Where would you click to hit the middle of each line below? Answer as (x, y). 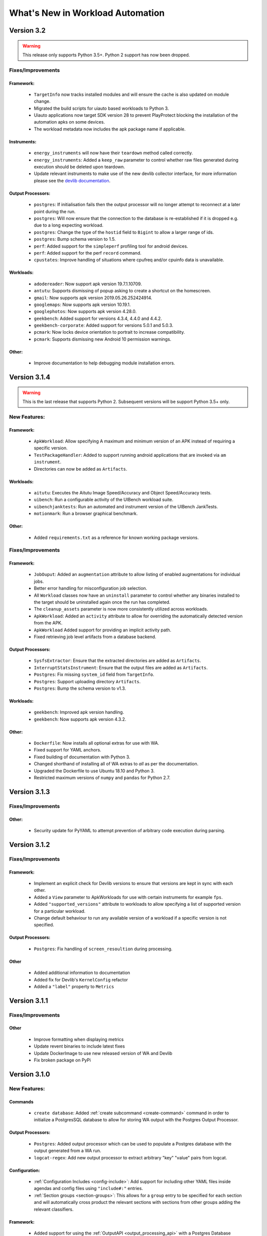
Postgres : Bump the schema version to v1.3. (80, 688)
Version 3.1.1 (29, 1000)
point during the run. (55, 211)
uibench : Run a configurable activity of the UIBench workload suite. (104, 500)
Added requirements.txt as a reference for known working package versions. (116, 537)
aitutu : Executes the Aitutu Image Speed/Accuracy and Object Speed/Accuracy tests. (123, 492)
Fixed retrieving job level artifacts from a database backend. (95, 637)
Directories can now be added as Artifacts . (81, 469)
